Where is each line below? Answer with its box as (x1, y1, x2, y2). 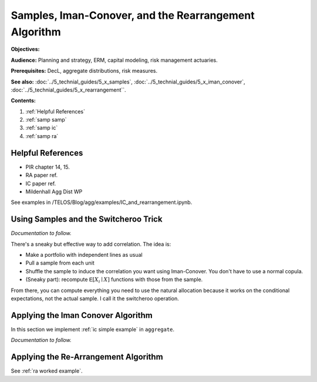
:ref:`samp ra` (25, 132, 59, 139)
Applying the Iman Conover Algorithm (11, 310, 153, 320)
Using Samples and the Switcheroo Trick (11, 215, 163, 224)
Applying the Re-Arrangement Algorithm (11, 352, 164, 362)
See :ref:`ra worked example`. (11, 367, 83, 374)
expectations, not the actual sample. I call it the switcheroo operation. (11, 294, 179, 302)
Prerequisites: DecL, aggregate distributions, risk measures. (11, 68, 158, 75)
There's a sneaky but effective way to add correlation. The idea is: (11, 240, 171, 247)
